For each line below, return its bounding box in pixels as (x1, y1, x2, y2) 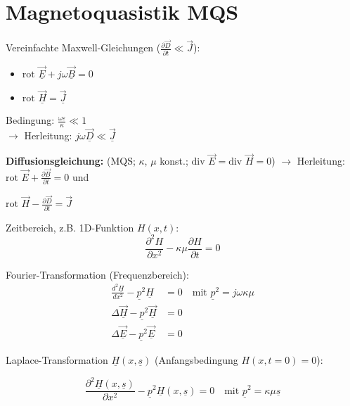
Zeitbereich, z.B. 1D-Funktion (6, 220, 134, 234)
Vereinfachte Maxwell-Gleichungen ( (6, 40, 161, 55)
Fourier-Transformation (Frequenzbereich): (6, 267, 189, 281)
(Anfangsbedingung (155, 353, 238, 367)
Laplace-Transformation (6, 353, 108, 367)
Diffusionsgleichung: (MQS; (6, 153, 136, 168)
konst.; (160, 153, 188, 168)
